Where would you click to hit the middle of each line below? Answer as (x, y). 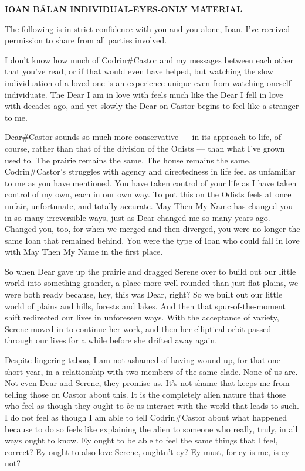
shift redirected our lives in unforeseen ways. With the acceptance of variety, (142, 317)
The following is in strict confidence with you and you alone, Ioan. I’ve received (148, 28)
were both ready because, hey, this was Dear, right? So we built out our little (144, 294)
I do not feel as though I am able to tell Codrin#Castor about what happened (146, 417)
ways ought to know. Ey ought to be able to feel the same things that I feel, (141, 440)
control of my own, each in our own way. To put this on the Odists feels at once (148, 194)
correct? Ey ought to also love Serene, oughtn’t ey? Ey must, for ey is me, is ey (147, 451)
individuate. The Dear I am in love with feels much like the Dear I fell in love (144, 94)
